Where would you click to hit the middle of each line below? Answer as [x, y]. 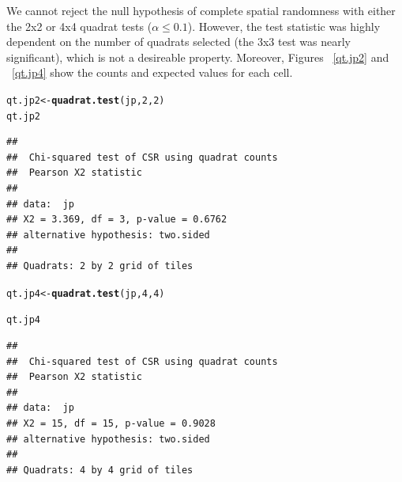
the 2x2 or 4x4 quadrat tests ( [79, 26]
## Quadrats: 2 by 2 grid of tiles [100, 266]
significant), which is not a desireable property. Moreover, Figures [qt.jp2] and [198, 57]
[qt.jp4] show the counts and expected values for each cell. [152, 72]
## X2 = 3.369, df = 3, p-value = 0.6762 [117, 220]
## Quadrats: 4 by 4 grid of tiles [100, 470]
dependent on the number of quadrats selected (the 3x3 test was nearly [178, 42]
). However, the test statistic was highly [284, 26]
